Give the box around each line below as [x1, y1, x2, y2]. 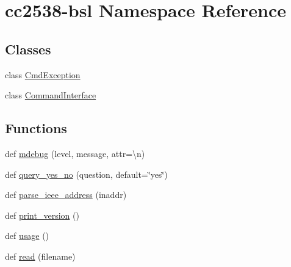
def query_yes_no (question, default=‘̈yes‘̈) [5, 167, 168, 180]
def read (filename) [5, 249, 76, 262]
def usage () [5, 229, 49, 242]
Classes [5, 39, 51, 58]
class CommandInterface [5, 89, 96, 101]
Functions [5, 119, 67, 137]
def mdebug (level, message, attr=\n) [5, 147, 145, 159]
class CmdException [5, 68, 81, 81]
